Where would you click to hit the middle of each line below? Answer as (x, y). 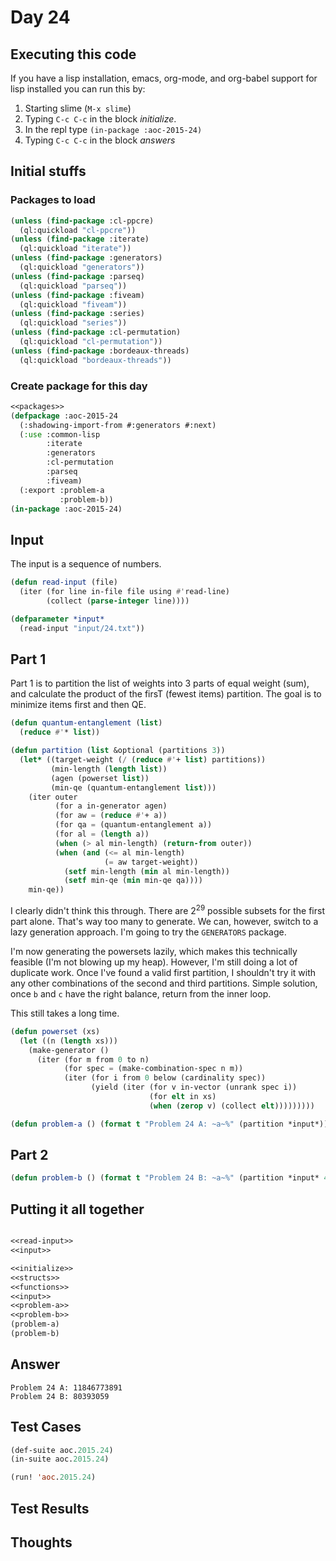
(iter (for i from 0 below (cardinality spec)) (165, 1078)
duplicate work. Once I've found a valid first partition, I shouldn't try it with (163, 972)
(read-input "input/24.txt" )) (82, 628)
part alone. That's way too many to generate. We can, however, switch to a (164, 921)
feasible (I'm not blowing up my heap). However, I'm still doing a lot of (154, 962)
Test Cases (46, 1427)
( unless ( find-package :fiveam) (77, 295)
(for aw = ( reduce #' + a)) (111, 816)
